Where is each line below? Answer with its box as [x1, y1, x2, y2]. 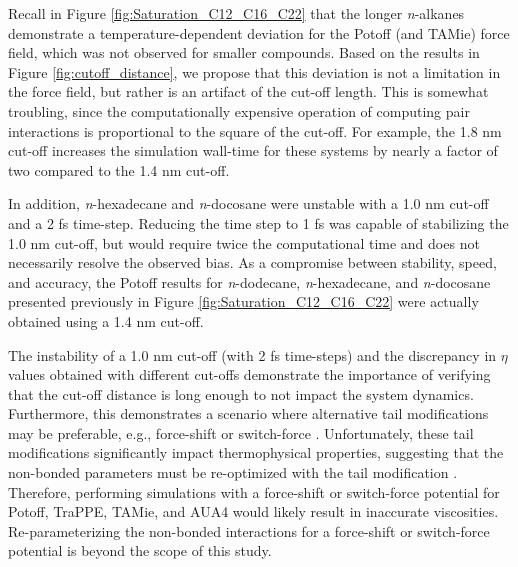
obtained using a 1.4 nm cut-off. [8, 310, 204, 331]
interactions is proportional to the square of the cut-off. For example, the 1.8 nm [8, 120, 502, 141]
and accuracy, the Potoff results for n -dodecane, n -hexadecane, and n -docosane [8, 271, 491, 292]
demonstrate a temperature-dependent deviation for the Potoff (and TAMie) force [8, 22, 510, 43]
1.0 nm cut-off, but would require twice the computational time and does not [8, 232, 480, 253]
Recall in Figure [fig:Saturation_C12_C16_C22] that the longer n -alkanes [8, 3, 465, 23]
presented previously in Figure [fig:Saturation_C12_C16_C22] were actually [8, 291, 479, 312]
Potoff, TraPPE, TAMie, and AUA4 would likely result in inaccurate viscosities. [8, 501, 499, 522]
